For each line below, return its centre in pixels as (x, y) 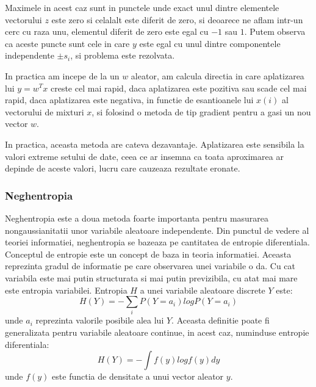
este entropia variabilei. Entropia (66, 290)
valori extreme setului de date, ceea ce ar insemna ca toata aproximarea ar (144, 156)
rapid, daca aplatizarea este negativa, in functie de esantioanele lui (129, 100)
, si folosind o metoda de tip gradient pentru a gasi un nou (201, 111)
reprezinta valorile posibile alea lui (100, 320)
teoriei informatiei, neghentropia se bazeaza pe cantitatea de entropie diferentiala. (157, 242)
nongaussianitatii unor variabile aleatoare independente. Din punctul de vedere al (157, 230)
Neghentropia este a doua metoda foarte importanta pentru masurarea (137, 218)
